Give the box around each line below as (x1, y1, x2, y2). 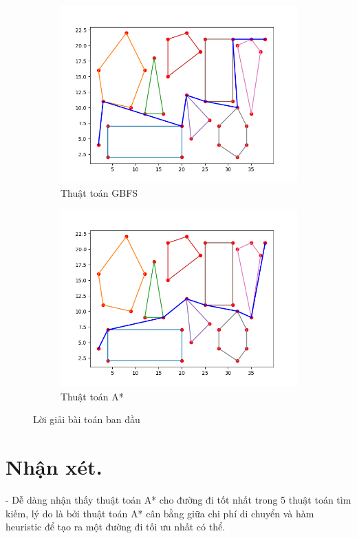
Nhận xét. (6, 453, 102, 481)
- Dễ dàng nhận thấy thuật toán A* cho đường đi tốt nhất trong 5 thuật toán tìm (6, 493, 351, 507)
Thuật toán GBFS (61, 185, 138, 200)
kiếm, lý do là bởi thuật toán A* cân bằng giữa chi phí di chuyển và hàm (6, 506, 314, 520)
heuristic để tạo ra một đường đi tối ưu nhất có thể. (6, 519, 226, 534)
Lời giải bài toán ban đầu (33, 412, 140, 427)
